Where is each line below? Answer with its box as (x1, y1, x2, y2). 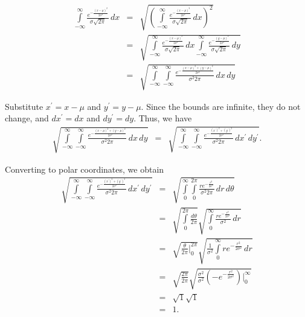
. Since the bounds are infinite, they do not (141, 100, 301, 112)
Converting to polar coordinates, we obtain (5, 162, 164, 175)
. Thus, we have (133, 112, 192, 124)
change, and (5, 112, 49, 124)
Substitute (5, 100, 43, 112)
